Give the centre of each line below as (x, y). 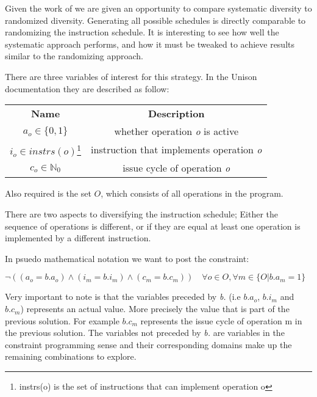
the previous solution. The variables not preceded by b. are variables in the (145, 333)
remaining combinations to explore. (71, 356)
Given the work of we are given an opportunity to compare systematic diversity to (158, 8)
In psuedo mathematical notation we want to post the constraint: (127, 258)
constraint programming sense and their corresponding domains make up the (148, 344)
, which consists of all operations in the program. (192, 193)
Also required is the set (48, 193)
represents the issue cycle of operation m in (221, 320)
